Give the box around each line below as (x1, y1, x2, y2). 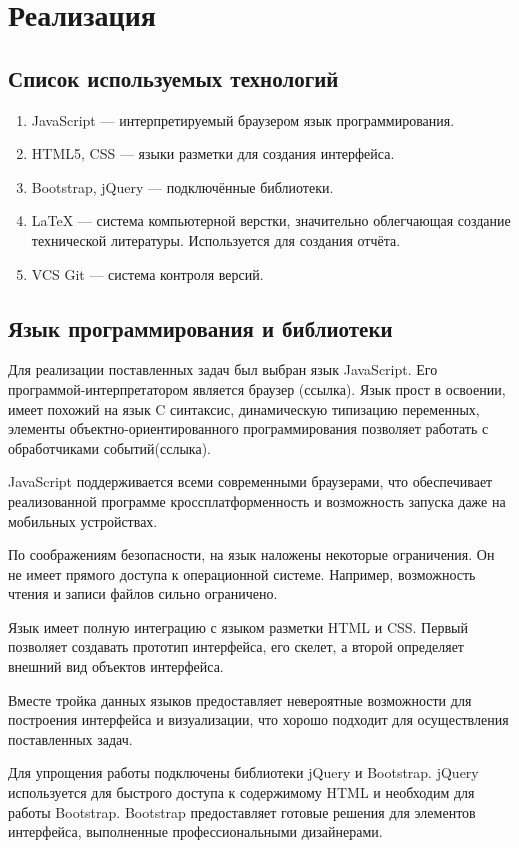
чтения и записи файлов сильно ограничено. (8, 583, 278, 604)
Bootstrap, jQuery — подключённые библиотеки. (31, 176, 334, 197)
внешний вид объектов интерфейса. (8, 656, 224, 677)
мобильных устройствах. (8, 510, 158, 531)
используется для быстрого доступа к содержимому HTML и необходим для (8, 782, 475, 803)
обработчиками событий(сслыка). (8, 437, 211, 458)
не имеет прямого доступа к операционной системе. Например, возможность (8, 563, 476, 584)
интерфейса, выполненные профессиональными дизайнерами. (8, 821, 383, 842)
